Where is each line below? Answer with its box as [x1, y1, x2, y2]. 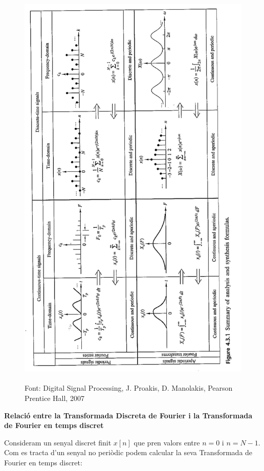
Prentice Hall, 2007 [25, 393, 84, 403]
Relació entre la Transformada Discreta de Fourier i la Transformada [4, 410, 252, 420]
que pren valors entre [134, 437, 200, 447]
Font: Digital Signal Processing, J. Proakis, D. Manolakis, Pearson [25, 383, 233, 393]
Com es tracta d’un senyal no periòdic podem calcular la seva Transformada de [4, 447, 253, 458]
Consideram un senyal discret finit [4, 437, 112, 447]
